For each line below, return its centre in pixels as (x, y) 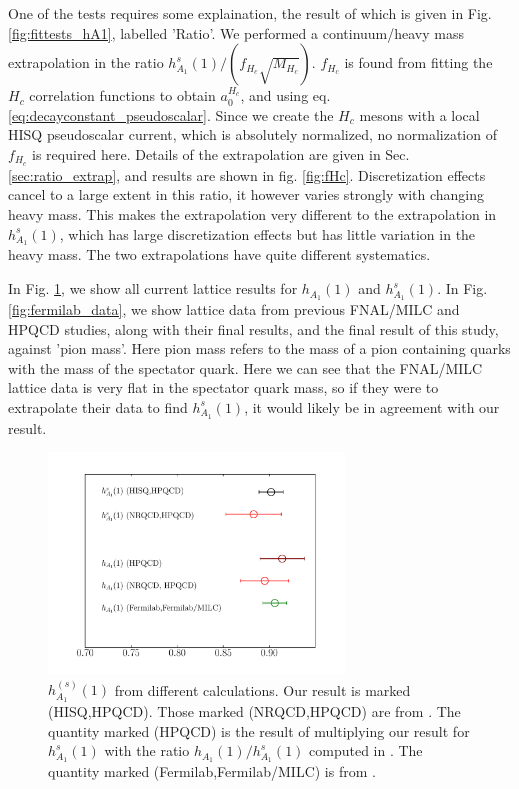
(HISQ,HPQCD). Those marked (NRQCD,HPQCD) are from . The (254, 711)
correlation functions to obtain (122, 95)
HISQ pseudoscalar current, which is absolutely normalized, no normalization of (252, 134)
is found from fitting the (418, 62)
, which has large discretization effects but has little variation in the (267, 233)
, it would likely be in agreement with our (372, 406)
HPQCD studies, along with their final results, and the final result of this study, (253, 328)
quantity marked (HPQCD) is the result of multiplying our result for (259, 730)
